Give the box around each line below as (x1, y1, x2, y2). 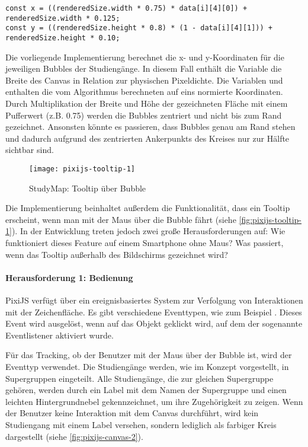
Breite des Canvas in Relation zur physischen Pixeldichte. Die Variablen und (5, 74, 283, 86)
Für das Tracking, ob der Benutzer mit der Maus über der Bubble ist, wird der (5, 349, 292, 361)
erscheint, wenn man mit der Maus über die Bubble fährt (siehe (5, 213, 236, 225)
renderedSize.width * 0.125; (5, 14, 120, 23)
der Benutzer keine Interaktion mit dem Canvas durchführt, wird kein (5, 407, 259, 419)
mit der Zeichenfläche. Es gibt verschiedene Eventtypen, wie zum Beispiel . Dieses (5, 305, 302, 318)
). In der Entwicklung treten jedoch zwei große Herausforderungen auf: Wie (11, 225, 285, 237)
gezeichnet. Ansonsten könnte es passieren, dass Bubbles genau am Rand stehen (5, 120, 296, 133)
